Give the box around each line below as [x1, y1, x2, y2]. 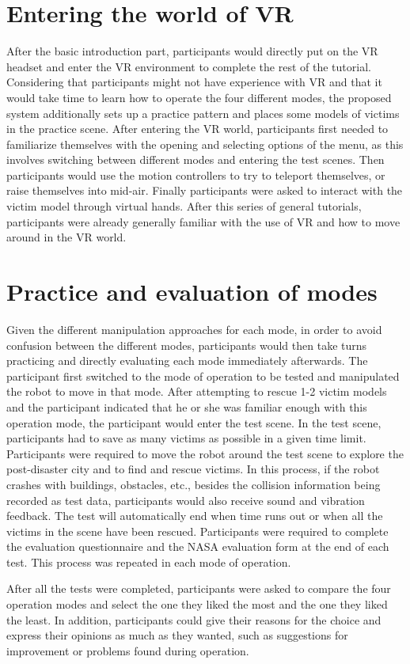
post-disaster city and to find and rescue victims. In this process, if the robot [6, 461, 380, 477]
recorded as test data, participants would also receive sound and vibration [6, 491, 365, 508]
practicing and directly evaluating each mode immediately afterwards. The [6, 352, 368, 369]
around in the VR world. [6, 229, 127, 245]
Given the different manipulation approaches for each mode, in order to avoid [6, 321, 382, 337]
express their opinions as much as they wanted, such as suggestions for [6, 627, 348, 643]
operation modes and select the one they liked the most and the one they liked [6, 596, 388, 613]
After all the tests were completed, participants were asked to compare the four [6, 580, 391, 597]
